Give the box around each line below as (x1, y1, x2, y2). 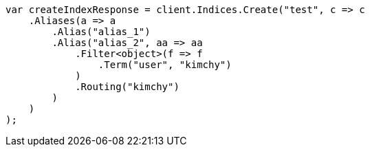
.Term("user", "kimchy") (98, 59, 232, 70)
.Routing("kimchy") (75, 81, 179, 92)
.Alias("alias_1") (52, 26, 151, 37)
